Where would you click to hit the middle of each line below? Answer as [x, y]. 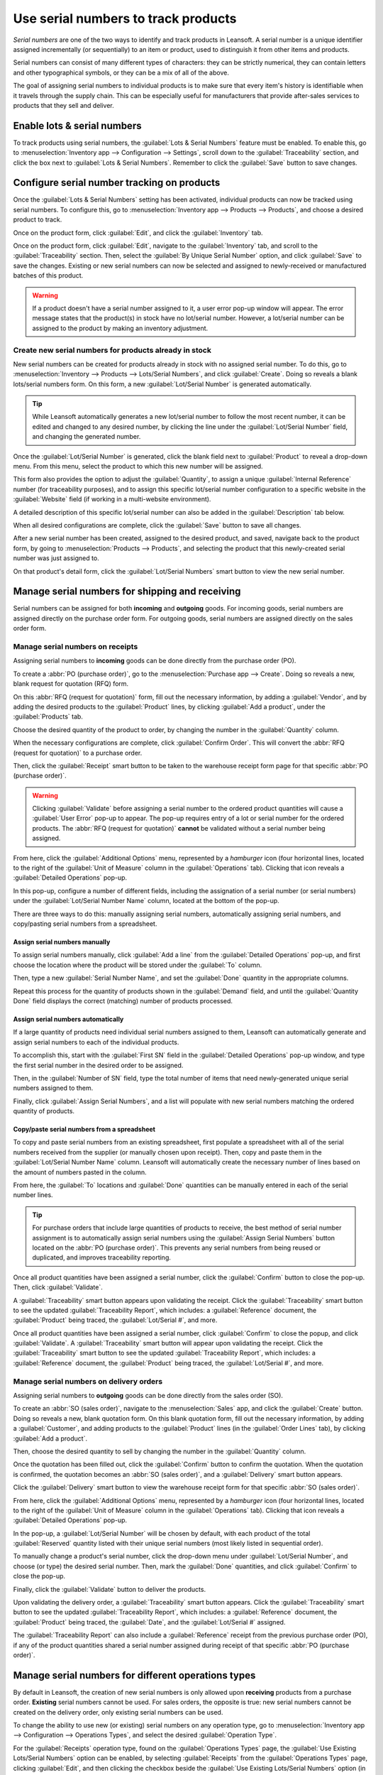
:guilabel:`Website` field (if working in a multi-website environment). [112, 499]
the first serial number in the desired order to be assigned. [98, 1065]
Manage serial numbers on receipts [76, 647]
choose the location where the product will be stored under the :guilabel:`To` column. [138, 965]
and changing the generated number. [87, 437]
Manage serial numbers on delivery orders [88, 1381]
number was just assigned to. [56, 558]
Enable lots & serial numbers [77, 125]
